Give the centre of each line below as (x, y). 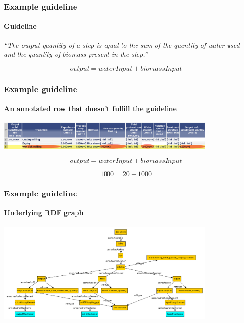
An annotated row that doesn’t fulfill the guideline (90, 108)
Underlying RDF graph (44, 213)
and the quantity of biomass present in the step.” (76, 54)
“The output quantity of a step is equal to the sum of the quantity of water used (122, 44)
